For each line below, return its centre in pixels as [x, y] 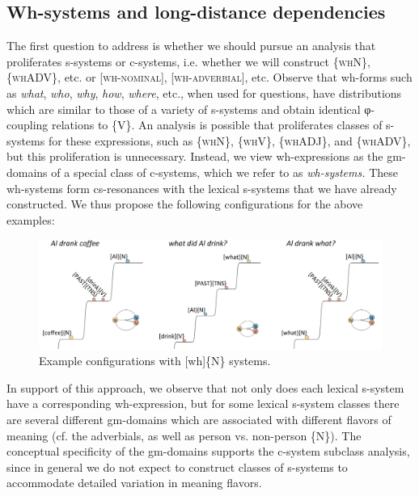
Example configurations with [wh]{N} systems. [155, 361]
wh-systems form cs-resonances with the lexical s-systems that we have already [202, 188]
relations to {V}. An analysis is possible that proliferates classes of [217, 125]
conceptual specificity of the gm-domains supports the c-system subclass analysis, [208, 451]
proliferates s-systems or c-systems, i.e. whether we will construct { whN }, [188, 61]
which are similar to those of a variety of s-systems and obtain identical [184, 109]
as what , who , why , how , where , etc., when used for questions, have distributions [204, 92]
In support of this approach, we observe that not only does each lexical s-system [205, 387]
